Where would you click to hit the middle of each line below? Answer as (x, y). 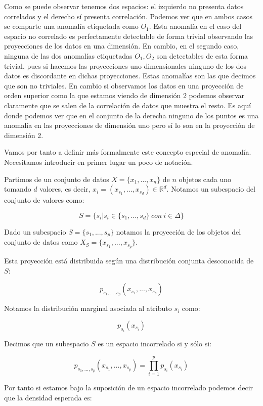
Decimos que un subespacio (47, 344)
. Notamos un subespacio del (211, 189)
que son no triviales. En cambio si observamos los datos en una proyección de (124, 85)
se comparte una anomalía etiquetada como (71, 26)
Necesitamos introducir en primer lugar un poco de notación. (99, 162)
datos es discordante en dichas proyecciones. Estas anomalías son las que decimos (130, 76)
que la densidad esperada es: (48, 397)
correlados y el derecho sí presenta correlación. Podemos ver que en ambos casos (128, 16)
